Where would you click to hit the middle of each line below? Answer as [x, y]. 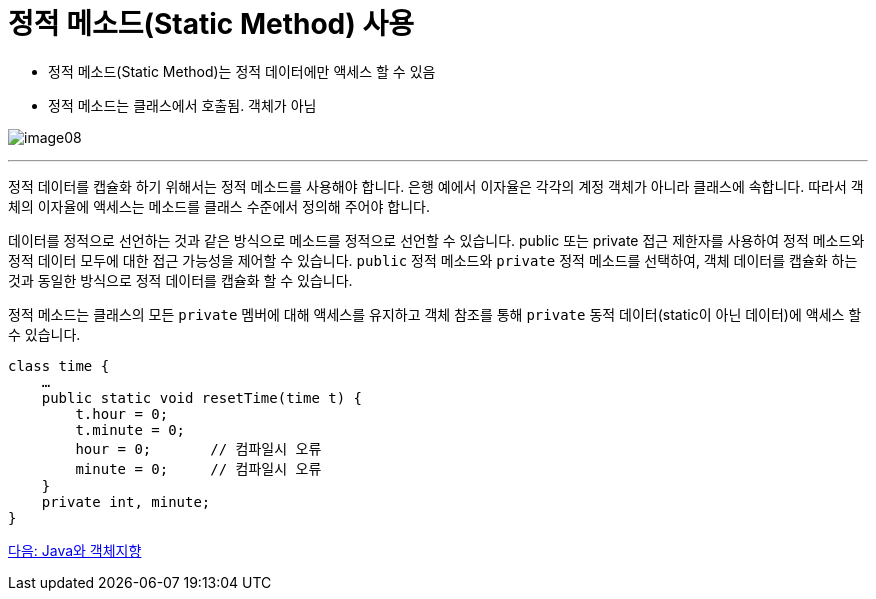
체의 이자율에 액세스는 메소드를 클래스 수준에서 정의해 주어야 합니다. [219, 206]
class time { [59, 365]
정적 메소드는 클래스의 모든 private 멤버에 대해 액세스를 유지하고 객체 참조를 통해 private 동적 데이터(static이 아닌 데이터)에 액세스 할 [435, 314]
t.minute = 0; [130, 429]
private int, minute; [126, 501]
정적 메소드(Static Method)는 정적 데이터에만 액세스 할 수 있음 [242, 71]
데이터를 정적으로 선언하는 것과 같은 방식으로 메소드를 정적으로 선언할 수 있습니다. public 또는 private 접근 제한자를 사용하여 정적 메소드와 [436, 240]
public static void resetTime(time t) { [202, 397]
